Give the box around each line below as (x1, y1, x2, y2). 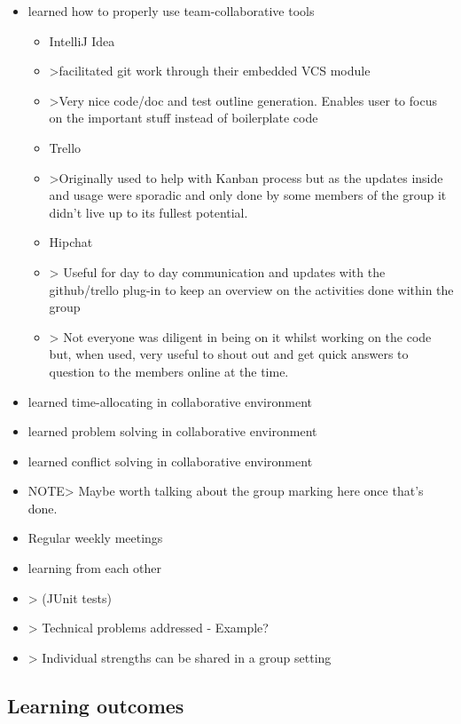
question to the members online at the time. (49, 362, 289, 380)
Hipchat (49, 233, 93, 251)
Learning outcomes (7, 691, 184, 719)
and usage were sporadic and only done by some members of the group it (49, 186, 447, 204)
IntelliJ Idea (49, 31, 115, 50)
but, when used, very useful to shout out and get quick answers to (49, 345, 409, 363)
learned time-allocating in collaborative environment (27, 392, 312, 410)
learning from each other (27, 559, 162, 577)
